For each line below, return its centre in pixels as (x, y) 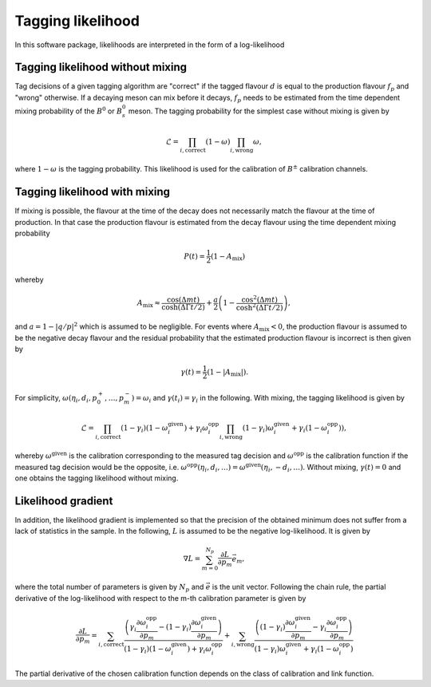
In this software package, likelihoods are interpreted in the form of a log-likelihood (150, 45)
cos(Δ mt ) (183, 300)
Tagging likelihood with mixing (93, 192)
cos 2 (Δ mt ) (260, 299)
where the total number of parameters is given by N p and (109, 588)
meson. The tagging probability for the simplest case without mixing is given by (259, 111)
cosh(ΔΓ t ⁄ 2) (183, 307)
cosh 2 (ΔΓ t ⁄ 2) (259, 307)
